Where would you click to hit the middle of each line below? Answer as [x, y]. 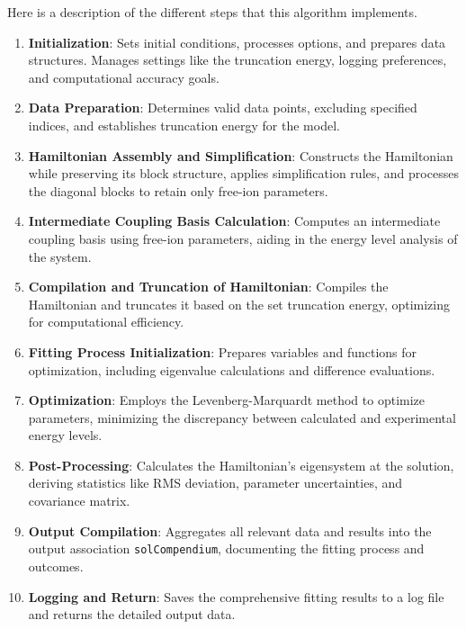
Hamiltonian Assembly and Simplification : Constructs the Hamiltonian [241, 155]
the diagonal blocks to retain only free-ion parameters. [178, 190]
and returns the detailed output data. [132, 614]
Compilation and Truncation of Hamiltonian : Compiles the [208, 287]
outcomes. [56, 566]
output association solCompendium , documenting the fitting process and [226, 548]
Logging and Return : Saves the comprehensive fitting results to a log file [236, 596]
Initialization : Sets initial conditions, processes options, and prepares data [237, 42]
